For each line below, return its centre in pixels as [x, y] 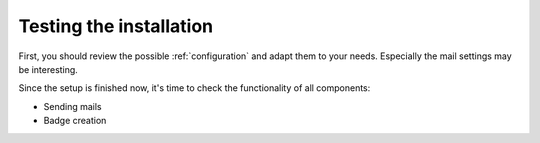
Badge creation [75, 121]
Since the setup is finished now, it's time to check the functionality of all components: [194, 88]
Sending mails [72, 106]
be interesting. [48, 69]
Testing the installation [116, 26]
